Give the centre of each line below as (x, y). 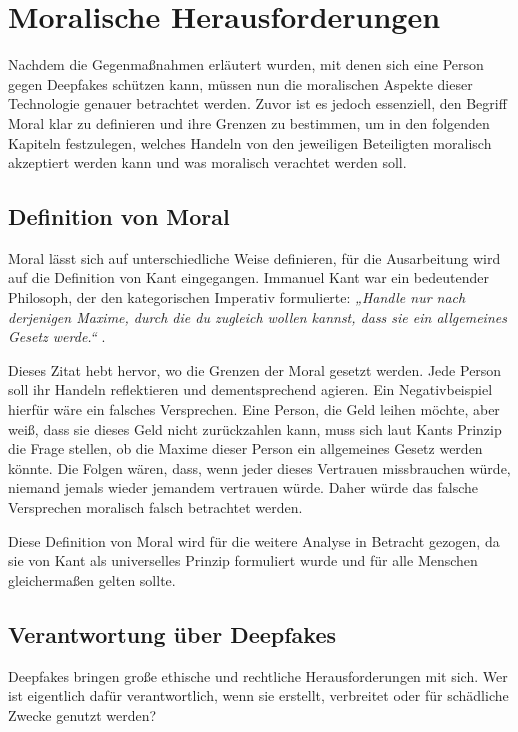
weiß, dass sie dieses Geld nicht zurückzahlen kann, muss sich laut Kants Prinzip (255, 428)
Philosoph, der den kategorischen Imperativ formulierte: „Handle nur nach (237, 297)
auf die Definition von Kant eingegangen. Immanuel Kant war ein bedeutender (248, 277)
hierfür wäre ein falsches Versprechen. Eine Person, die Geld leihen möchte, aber (254, 409)
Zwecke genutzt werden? (82, 714)
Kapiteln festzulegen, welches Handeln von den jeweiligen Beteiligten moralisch (250, 142)
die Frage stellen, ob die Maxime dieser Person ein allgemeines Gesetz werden (245, 448)
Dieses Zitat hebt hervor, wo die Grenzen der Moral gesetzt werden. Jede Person (255, 369)
